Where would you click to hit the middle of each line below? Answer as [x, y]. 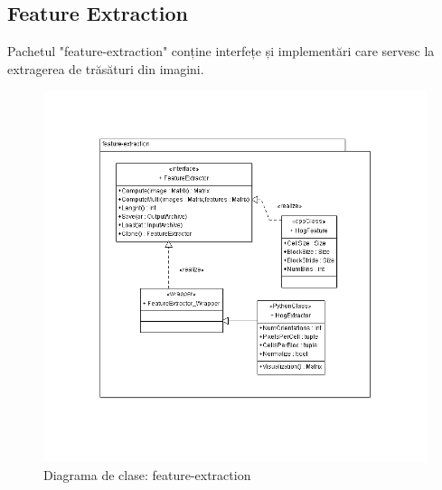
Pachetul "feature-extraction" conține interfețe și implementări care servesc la [221, 51]
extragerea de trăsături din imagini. [106, 68]
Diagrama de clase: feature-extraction [147, 474]
